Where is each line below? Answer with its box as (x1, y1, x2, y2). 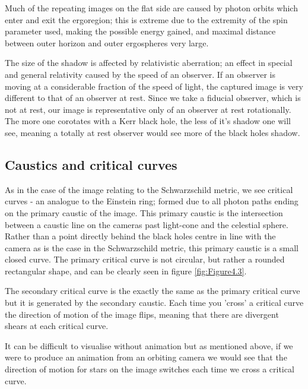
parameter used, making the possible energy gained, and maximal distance (5, 25, 276, 37)
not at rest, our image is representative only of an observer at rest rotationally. (5, 103, 291, 115)
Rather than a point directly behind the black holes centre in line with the (5, 230, 276, 242)
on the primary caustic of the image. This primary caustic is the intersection (5, 206, 283, 219)
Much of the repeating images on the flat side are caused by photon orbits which (5, 2, 298, 14)
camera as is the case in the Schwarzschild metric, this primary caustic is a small (5, 241, 299, 254)
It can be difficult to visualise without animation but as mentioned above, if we (5, 339, 293, 352)
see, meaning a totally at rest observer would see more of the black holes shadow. (5, 126, 300, 138)
